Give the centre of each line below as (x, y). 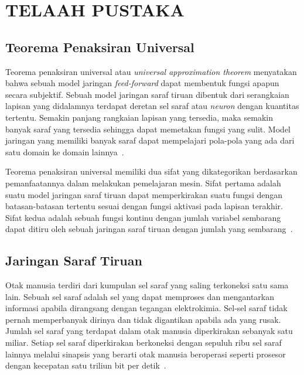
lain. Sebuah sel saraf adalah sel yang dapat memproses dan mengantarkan (140, 296)
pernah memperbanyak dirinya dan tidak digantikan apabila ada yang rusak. (143, 319)
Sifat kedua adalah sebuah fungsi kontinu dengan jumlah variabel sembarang (143, 217)
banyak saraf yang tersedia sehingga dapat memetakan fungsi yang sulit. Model (148, 129)
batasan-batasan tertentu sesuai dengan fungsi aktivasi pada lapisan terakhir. (144, 206)
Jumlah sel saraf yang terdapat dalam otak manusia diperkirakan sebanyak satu (149, 331)
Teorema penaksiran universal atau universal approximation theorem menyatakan (151, 71)
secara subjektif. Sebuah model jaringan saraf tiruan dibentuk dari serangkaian (147, 94)
